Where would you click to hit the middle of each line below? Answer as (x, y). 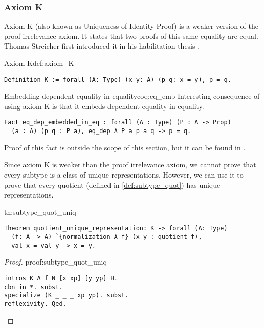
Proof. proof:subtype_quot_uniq (56, 262)
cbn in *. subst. (34, 287)
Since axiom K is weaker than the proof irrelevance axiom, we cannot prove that (130, 165)
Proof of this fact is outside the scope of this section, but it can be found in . (125, 147)
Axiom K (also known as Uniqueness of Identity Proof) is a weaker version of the (131, 26)
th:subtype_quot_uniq (40, 212)
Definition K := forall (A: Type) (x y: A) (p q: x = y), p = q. (118, 80)
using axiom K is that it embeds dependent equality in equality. (104, 106)
